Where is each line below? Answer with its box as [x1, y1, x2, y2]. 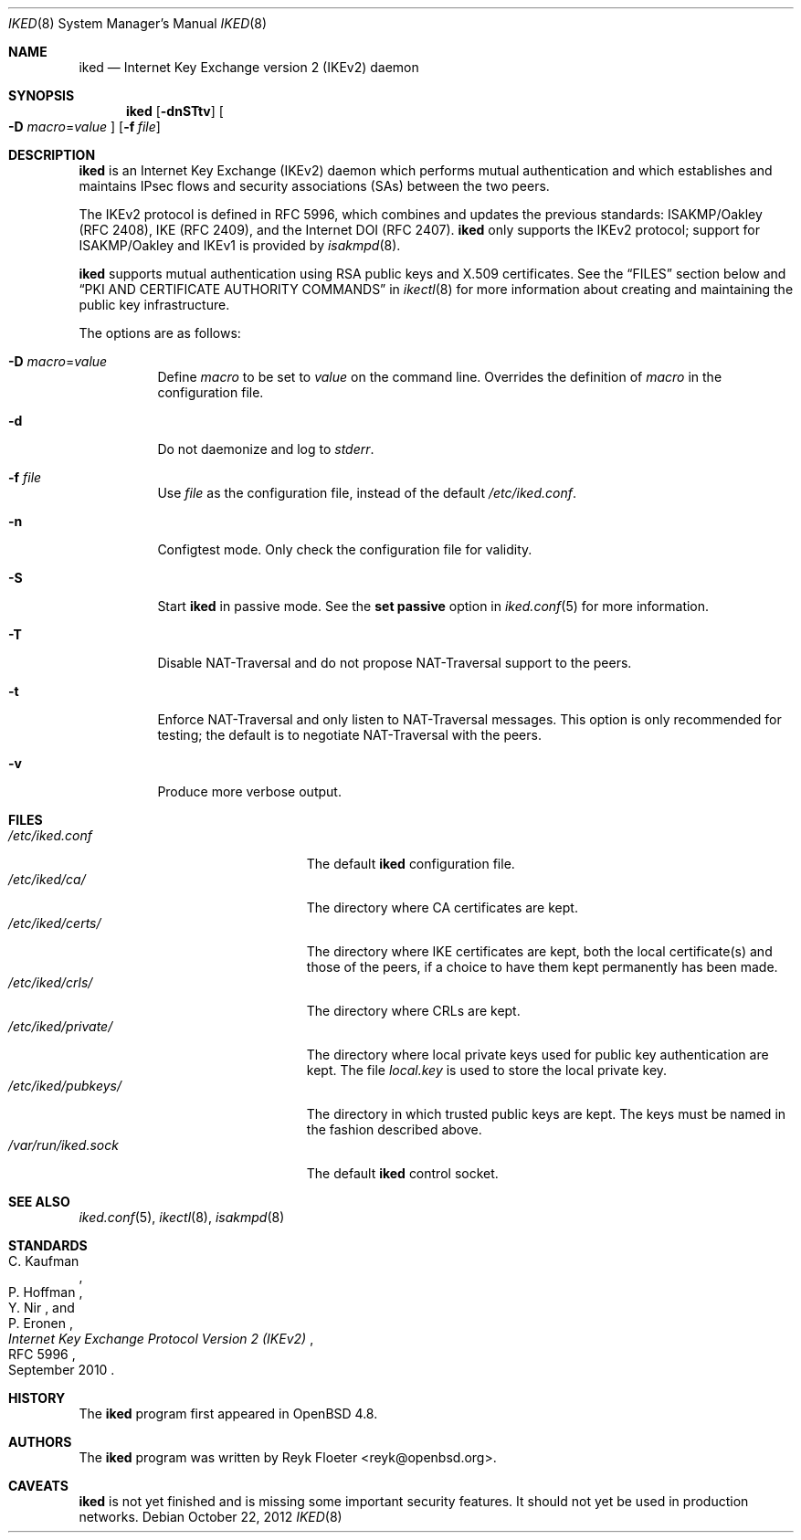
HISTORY [8, 1390, 66, 1406]
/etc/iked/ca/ [8, 871, 86, 887]
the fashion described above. [306, 1122, 482, 1137]
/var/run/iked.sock [8, 1137, 119, 1153]
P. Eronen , [8, 1315, 73, 1331]
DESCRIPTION [8, 147, 96, 163]
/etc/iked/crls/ [8, 975, 93, 990]
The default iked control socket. [306, 1166, 499, 1181]
